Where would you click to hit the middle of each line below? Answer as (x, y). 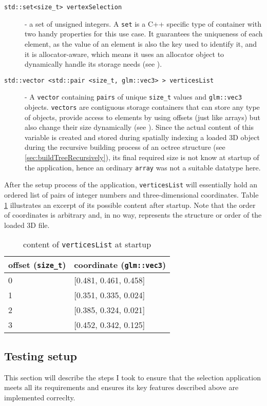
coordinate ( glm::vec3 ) (120, 265)
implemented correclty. (40, 397)
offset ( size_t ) (37, 265)
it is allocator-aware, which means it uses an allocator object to (125, 54)
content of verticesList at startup (87, 244)
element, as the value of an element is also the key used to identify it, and (141, 43)
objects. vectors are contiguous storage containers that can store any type (142, 107)
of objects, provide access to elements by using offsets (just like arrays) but (142, 117)
